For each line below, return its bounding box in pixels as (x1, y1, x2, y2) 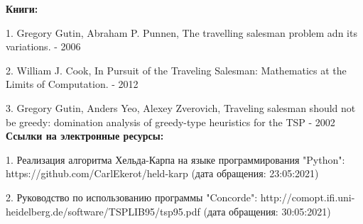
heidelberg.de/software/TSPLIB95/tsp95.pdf (6, 203, 200, 218)
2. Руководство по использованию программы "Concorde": (6, 189, 258, 204)
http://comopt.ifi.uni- (260, 189, 355, 204)
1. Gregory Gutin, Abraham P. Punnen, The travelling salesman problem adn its (6, 25, 357, 40)
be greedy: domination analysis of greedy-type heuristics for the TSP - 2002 (6, 114, 335, 129)
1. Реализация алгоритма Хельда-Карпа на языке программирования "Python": (6, 152, 345, 167)
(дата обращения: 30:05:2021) (203, 203, 331, 218)
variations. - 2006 (6, 39, 81, 54)
